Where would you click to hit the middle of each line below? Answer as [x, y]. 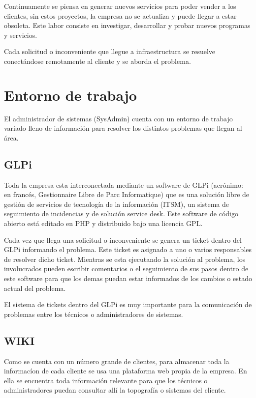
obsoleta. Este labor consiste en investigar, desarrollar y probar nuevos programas [127, 25]
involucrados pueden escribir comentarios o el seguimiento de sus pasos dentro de [126, 269]
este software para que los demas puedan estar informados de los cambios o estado [128, 278]
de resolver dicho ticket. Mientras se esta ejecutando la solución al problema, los [125, 259]
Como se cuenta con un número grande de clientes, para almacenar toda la [117, 361]
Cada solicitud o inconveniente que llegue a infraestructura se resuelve [110, 51]
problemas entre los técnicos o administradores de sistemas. [94, 314]
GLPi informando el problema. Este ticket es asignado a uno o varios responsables [128, 249]
